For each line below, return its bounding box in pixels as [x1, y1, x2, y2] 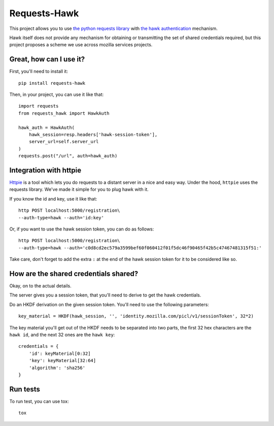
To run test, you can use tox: [9, 398, 69, 404]
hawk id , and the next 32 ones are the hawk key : [9, 332, 115, 338]
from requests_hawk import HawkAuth [18, 110, 110, 116]
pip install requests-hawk [18, 80, 86, 86]
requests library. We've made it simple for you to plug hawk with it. [9, 186, 149, 192]
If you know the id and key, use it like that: [9, 195, 97, 202]
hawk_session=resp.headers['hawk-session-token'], [28, 132, 158, 137]
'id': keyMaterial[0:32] [28, 350, 91, 356]
